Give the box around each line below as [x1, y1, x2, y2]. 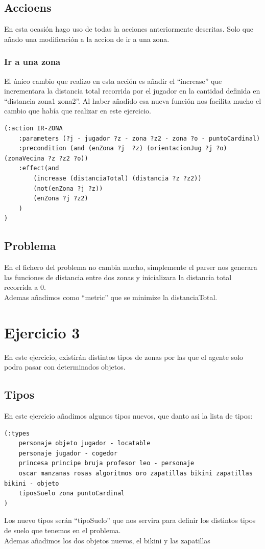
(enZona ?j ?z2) [33, 195, 88, 202]
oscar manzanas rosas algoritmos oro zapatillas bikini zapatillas [18, 469, 253, 477]
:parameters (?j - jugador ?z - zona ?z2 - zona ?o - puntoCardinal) [18, 134, 260, 142]
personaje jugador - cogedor [18, 449, 117, 457]
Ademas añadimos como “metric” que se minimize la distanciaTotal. [4, 291, 218, 302]
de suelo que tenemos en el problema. [4, 524, 121, 535]
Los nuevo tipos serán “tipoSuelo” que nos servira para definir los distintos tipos [4, 515, 256, 525]
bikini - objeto [4, 479, 59, 487]
